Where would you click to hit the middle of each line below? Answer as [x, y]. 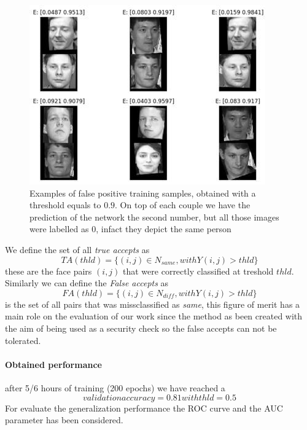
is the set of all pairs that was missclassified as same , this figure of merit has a [153, 304]
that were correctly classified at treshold [198, 271]
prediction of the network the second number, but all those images [154, 217]
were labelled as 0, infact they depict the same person [130, 229]
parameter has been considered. [64, 420]
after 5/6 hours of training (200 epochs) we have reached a [115, 387]
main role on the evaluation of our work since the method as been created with [154, 316]
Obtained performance [53, 364]
